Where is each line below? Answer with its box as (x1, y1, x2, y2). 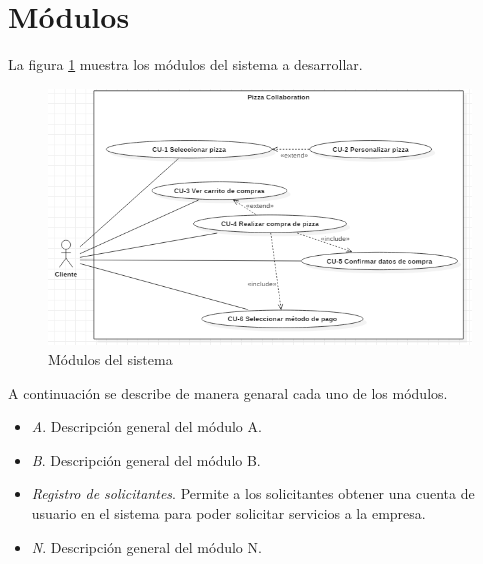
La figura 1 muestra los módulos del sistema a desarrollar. (8, 54, 363, 75)
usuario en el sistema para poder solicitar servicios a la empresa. (31, 503, 426, 523)
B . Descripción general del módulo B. (31, 449, 261, 470)
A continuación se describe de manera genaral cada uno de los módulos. (8, 382, 448, 403)
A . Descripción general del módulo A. (31, 416, 262, 437)
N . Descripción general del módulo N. (31, 536, 262, 557)
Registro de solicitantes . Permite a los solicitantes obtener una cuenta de (31, 483, 475, 504)
